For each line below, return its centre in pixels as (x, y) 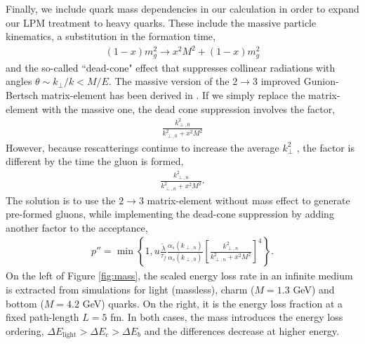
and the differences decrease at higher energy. (242, 330)
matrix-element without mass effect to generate (248, 200)
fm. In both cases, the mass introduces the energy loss (227, 317)
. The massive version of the (169, 81)
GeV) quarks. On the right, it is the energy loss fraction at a (213, 303)
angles (19, 81)
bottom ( (25, 303)
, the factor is (325, 147)
